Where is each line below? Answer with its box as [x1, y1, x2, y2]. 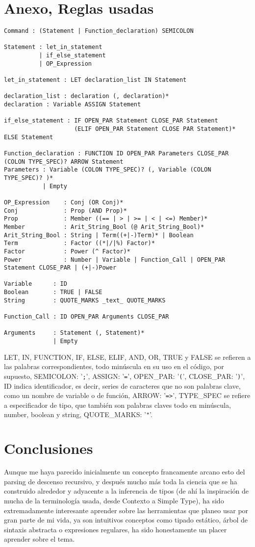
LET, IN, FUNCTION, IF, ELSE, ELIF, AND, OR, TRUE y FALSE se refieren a [4, 351, 251, 362]
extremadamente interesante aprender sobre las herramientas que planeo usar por [4, 505, 249, 515]
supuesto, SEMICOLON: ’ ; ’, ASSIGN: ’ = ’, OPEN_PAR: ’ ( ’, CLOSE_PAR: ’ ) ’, [4, 371, 245, 381]
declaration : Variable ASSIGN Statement [4, 101, 141, 108]
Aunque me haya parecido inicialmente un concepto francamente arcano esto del [4, 467, 245, 477]
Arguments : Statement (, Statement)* [4, 329, 145, 337]
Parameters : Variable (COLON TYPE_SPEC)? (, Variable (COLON [4, 166, 211, 174]
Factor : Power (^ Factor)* [4, 248, 130, 255]
